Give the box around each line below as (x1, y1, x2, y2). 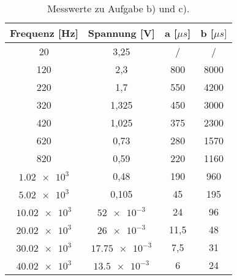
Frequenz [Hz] (10, 26, 78, 40)
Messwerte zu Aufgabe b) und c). (47, 1, 190, 15)
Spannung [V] (88, 26, 155, 40)
